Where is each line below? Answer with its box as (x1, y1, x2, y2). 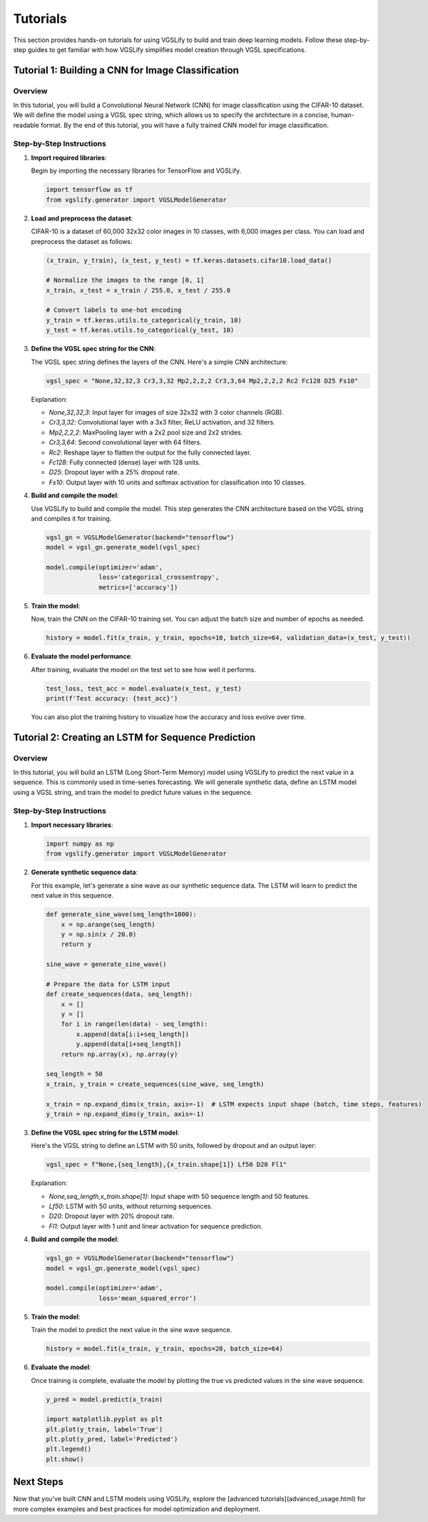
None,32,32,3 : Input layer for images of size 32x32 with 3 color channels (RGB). (49, 408, 285, 417)
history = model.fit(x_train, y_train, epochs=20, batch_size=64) (46, 1345, 283, 1353)
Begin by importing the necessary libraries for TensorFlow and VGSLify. (31, 166, 242, 175)
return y (61, 940, 92, 948)
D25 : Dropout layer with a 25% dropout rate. (49, 468, 180, 477)
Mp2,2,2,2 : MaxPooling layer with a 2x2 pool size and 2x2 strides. (49, 428, 243, 437)
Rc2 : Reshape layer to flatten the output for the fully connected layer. (49, 448, 252, 457)
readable (13, 121, 39, 129)
